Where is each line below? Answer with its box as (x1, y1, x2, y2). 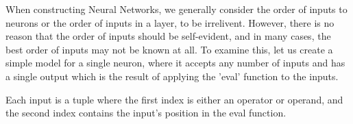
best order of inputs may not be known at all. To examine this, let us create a (5, 42, 333, 56)
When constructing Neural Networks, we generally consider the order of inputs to (5, 2, 348, 16)
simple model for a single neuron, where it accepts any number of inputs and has (5, 55, 345, 70)
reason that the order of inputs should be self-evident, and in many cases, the (5, 29, 331, 43)
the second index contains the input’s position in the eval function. (5, 106, 287, 120)
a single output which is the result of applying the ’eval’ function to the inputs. (5, 69, 339, 83)
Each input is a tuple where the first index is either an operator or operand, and (5, 92, 343, 106)
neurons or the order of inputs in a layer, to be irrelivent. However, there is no (5, 15, 334, 29)
